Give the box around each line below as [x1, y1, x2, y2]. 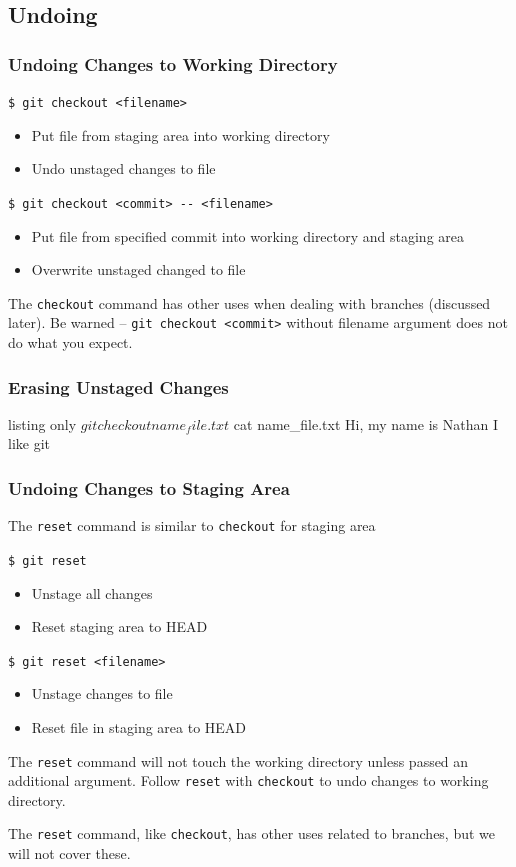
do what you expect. [8, 332, 133, 352]
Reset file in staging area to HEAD [31, 716, 247, 737]
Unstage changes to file [31, 683, 173, 704]
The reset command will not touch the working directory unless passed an [8, 750, 469, 771]
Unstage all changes [31, 582, 153, 603]
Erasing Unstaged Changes [8, 374, 229, 399]
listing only [8, 413, 77, 434]
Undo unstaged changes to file [31, 158, 216, 179]
